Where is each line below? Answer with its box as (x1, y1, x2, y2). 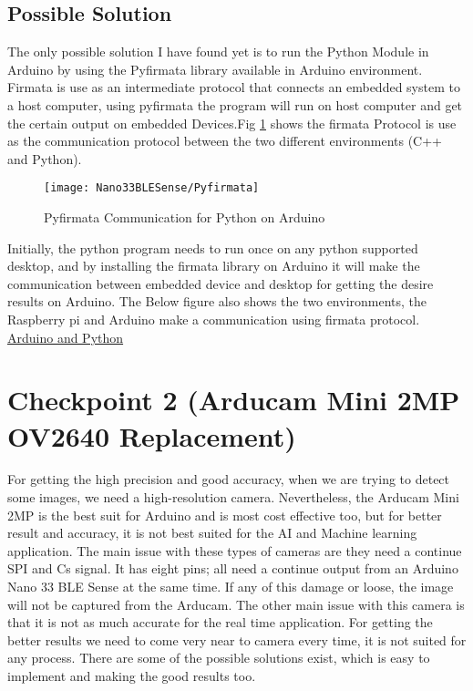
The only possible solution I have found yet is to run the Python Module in (7, 42, 429, 61)
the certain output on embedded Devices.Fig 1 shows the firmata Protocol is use (7, 113, 457, 132)
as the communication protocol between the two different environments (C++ (7, 131, 443, 150)
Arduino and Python (7, 327, 124, 346)
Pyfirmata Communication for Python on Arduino (44, 208, 325, 227)
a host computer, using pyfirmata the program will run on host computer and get (7, 95, 463, 114)
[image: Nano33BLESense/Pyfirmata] (44, 181, 260, 195)
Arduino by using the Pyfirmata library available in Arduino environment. (7, 59, 423, 78)
